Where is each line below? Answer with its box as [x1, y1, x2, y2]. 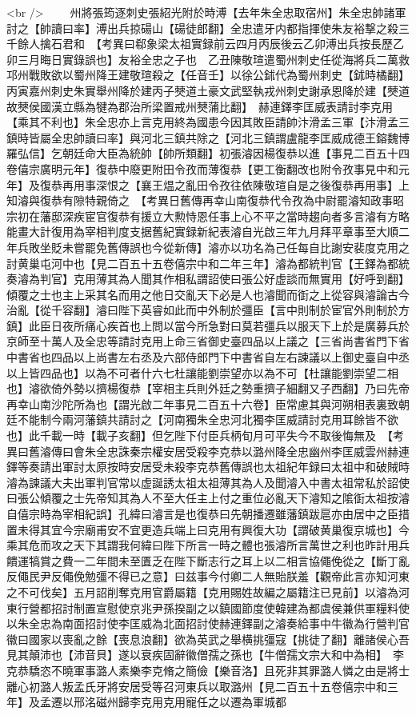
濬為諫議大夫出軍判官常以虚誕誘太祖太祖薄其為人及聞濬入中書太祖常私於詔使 [6, 473, 410, 490]
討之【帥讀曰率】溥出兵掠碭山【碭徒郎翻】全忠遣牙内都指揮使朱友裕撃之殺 [6, 19, 398, 36]
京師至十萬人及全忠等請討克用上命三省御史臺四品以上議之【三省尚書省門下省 [6, 333, 410, 350]
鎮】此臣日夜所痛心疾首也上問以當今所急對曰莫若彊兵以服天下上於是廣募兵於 [6, 317, 410, 334]
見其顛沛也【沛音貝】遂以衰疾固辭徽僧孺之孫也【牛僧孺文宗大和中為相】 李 [6, 646, 404, 663]
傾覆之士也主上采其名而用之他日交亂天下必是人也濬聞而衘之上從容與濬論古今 [6, 286, 410, 302]
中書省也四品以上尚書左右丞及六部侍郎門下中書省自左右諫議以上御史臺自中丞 [6, 349, 410, 365]
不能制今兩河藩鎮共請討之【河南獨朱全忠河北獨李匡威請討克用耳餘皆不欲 [17, 411, 398, 428]
